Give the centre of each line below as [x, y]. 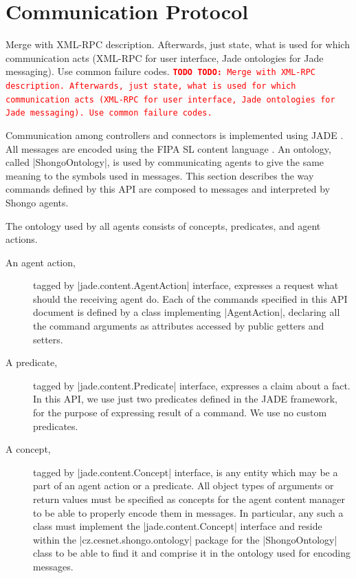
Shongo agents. [37, 202]
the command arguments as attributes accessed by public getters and [179, 326]
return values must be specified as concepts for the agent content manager [189, 499]
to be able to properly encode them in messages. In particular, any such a [188, 512]
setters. [48, 339]
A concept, [28, 449]
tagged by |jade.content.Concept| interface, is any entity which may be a [186, 472]
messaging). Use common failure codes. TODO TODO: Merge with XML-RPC [161, 71]
